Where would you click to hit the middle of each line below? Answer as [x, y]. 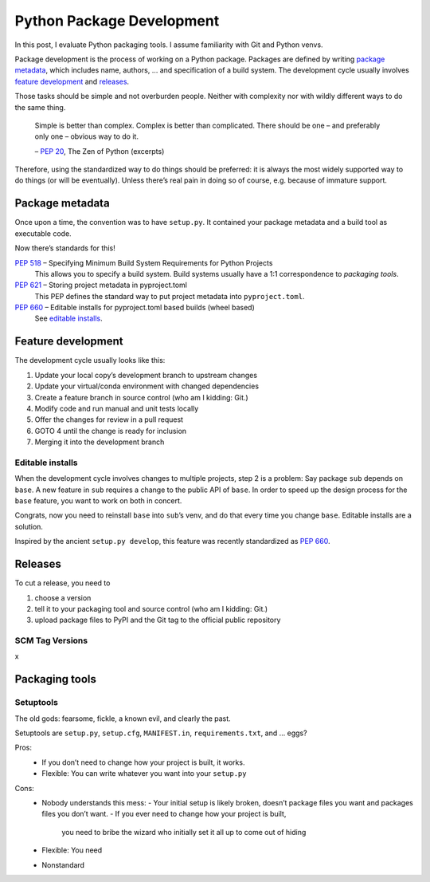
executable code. [43, 233]
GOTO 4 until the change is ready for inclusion [111, 431]
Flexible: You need [72, 850]
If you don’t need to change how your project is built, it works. [143, 762]
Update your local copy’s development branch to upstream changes [146, 375]
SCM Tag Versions [51, 640]
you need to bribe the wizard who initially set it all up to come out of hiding [184, 832]
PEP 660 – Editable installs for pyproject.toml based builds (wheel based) [135, 308]
